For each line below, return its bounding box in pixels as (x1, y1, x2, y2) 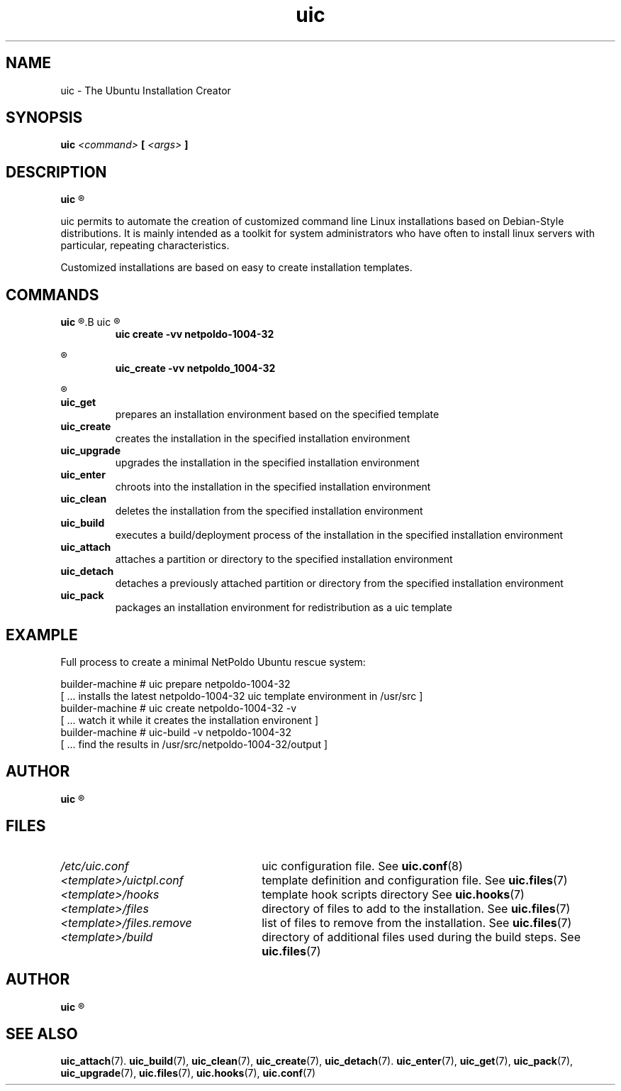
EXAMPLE (6, 625, 78, 644)
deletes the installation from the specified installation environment (115, 505, 423, 517)
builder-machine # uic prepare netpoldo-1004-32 (60, 677, 291, 690)
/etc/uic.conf (60, 858, 129, 873)
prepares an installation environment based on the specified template (115, 408, 440, 421)
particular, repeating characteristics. (60, 239, 230, 252)
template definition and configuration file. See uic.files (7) (262, 872, 568, 887)
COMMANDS (6, 285, 99, 304)
